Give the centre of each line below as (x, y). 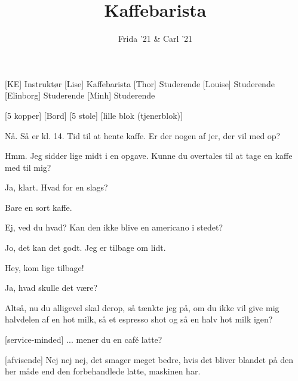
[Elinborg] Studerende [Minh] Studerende (80, 95)
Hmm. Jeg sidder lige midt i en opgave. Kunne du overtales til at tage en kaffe (149, 156)
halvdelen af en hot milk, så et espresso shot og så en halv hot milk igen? (139, 319)
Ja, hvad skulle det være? (51, 288)
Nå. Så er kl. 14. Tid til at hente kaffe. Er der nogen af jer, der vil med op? (143, 135)
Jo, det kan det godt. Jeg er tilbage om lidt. (85, 248)
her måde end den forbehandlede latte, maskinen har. (103, 371)
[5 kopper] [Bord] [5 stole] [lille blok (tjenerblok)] (94, 115)
